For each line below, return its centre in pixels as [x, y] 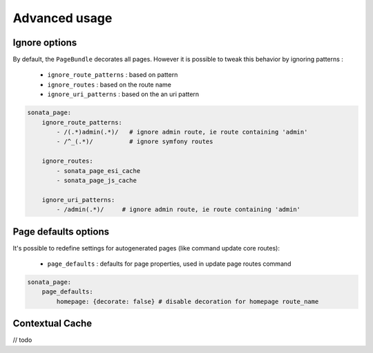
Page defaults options [61, 232]
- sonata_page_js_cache [97, 180]
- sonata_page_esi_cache [98, 171]
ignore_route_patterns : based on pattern [113, 75]
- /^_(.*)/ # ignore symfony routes [135, 142]
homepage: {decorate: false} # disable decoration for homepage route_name [188, 301]
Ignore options [45, 43]
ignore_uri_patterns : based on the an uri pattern [123, 94]
